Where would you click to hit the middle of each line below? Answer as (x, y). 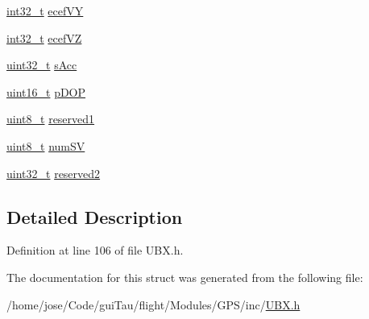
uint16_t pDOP (46, 91)
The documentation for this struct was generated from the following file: (185, 277)
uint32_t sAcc (42, 65)
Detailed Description (95, 216)
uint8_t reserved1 (51, 119)
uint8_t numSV (46, 145)
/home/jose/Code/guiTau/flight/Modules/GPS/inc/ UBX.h (153, 304)
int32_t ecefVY (45, 10)
